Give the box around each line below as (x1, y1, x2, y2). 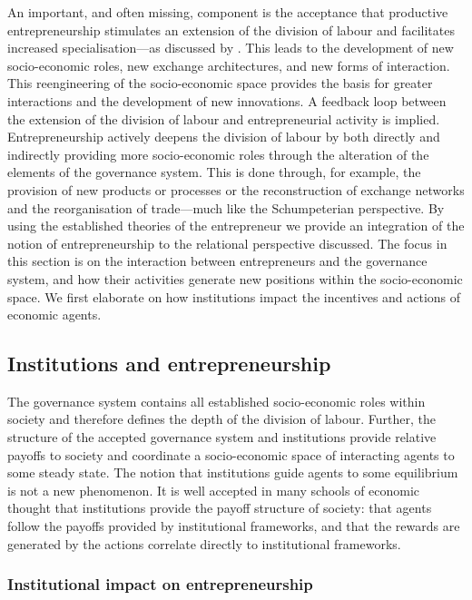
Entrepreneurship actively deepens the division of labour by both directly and (7, 127, 440, 146)
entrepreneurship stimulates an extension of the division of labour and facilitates (7, 20, 455, 39)
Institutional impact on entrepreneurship (7, 573, 313, 595)
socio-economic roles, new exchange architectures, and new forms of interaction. (7, 55, 450, 74)
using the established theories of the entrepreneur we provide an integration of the (7, 216, 465, 235)
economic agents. (7, 305, 102, 324)
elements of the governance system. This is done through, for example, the (7, 162, 421, 182)
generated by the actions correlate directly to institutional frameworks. (7, 534, 401, 553)
